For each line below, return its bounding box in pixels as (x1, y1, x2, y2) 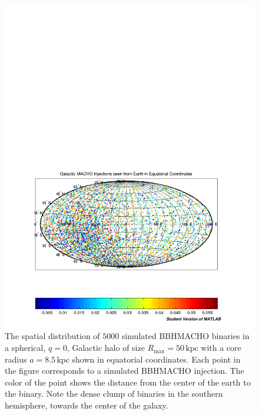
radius (5, 353, 27, 365)
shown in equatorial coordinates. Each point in (72, 353, 241, 365)
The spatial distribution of (5, 330, 100, 342)
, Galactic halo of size (67, 341, 145, 354)
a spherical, (5, 341, 46, 354)
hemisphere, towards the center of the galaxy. (5, 399, 168, 411)
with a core (201, 341, 241, 354)
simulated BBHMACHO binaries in (121, 330, 250, 342)
